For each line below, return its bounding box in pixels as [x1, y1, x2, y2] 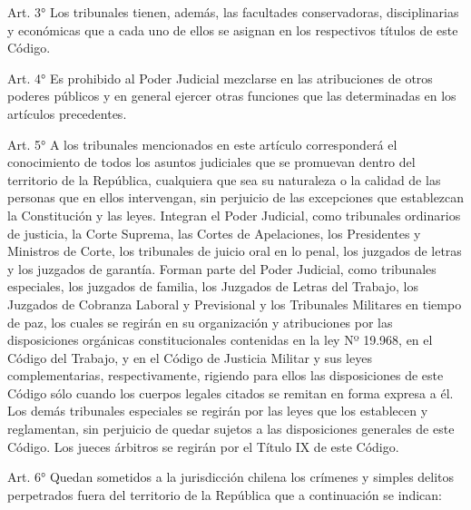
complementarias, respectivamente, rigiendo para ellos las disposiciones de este [7, 366, 444, 385]
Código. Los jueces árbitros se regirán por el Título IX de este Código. [7, 436, 399, 456]
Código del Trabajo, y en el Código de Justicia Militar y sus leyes [7, 348, 372, 367]
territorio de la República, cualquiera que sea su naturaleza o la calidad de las [7, 170, 441, 189]
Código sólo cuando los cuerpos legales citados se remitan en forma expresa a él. [7, 383, 454, 402]
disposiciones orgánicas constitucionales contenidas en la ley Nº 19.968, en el [7, 330, 433, 349]
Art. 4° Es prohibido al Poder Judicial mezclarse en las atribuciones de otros [7, 68, 433, 87]
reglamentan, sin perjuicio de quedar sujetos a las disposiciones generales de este [7, 419, 455, 438]
